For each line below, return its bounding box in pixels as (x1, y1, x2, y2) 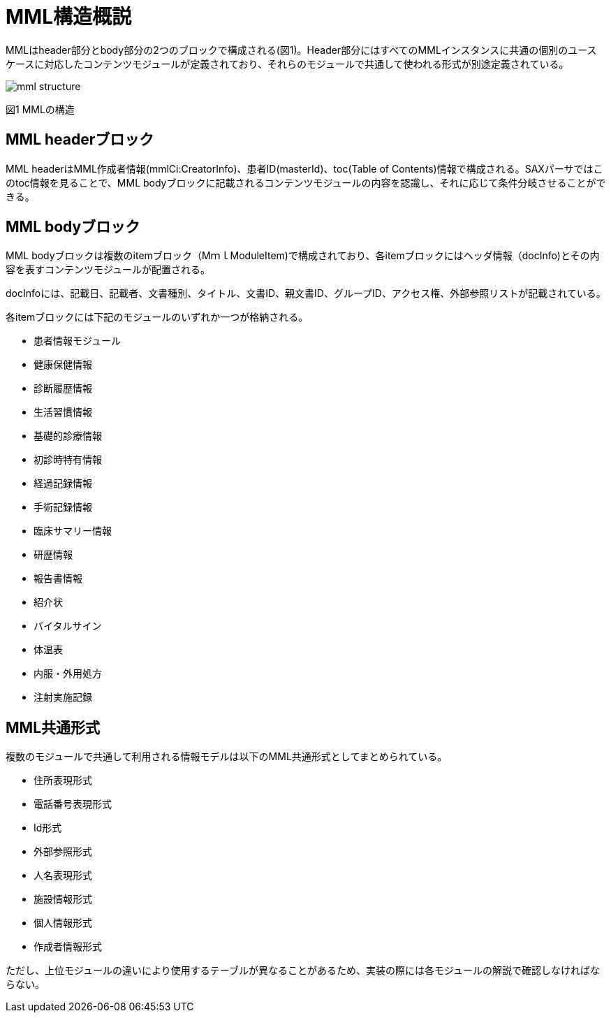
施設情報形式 (34, 893, 92, 906)
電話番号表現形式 (34, 798, 112, 810)
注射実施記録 (34, 691, 92, 704)
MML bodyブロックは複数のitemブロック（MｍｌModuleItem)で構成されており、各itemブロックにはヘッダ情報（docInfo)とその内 (6, 249, 600, 262)
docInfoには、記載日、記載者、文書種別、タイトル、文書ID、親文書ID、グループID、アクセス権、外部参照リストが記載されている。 (6, 287, 606, 300)
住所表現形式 (34, 774, 92, 787)
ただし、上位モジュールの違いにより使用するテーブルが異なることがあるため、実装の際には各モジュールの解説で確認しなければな (6, 964, 600, 977)
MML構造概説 (6, 5, 132, 29)
